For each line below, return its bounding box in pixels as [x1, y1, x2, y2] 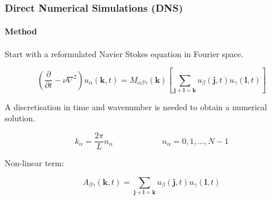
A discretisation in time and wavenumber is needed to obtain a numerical [5, 100, 267, 113]
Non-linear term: [5, 157, 64, 169]
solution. [5, 112, 36, 124]
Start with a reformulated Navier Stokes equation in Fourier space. [5, 47, 243, 59]
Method [5, 25, 37, 37]
